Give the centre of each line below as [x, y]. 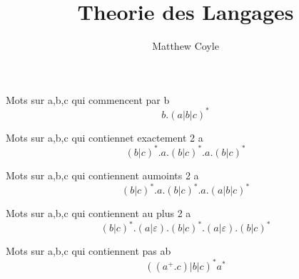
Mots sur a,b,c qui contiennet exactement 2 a [105, 137]
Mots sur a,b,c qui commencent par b [88, 99]
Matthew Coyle [186, 46]
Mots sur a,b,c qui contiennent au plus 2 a [98, 213]
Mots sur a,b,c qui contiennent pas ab [88, 251]
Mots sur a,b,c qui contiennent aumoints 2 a [102, 175]
